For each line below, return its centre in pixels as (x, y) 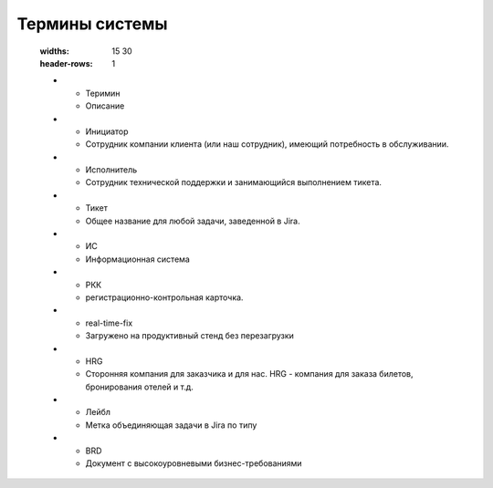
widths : (55, 51)
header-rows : (66, 63)
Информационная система (138, 259)
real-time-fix (109, 323)
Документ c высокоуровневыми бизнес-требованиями (194, 463)
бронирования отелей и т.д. (139, 387)
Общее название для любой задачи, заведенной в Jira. (193, 221)
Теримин (103, 93)
